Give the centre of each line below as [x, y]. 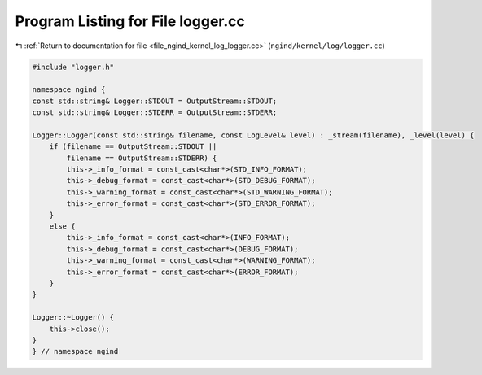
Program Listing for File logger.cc [130, 21]
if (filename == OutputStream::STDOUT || [133, 147]
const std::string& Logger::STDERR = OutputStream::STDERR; [155, 113]
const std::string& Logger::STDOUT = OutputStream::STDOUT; [155, 101]
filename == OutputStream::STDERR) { [142, 158]
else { [62, 227]
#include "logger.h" [73, 67]
